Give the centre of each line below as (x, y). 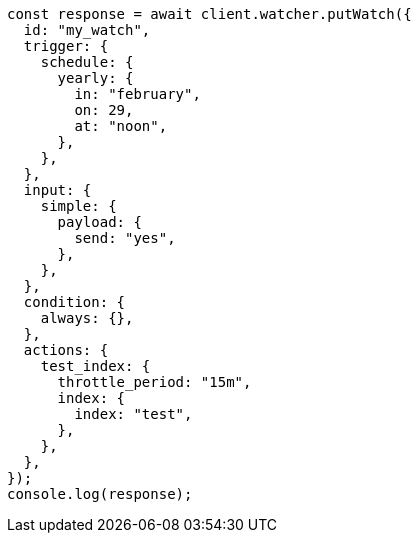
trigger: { (66, 46)
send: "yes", (125, 238)
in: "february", (137, 94)
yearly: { (95, 78)
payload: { (99, 222)
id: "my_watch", (87, 30)
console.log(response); (100, 494)
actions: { (66, 350)
